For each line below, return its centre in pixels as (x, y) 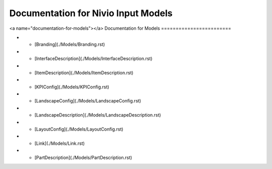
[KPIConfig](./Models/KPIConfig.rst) (72, 87)
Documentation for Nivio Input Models (91, 13)
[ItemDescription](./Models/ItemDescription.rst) (84, 73)
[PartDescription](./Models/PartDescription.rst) (83, 157)
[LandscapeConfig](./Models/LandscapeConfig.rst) (88, 101)
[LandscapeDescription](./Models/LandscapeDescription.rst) (98, 115)
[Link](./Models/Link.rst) (60, 143)
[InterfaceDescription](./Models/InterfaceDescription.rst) (93, 59)
